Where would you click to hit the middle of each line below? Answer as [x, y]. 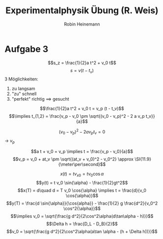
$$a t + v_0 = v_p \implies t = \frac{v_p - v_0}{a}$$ [82, 151]
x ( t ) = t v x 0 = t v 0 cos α [82, 174]
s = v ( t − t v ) [82, 71]
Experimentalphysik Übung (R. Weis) [82, 11]
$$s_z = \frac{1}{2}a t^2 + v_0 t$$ [82, 63]
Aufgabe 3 [27, 49]
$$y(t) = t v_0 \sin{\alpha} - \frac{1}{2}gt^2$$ [82, 183]
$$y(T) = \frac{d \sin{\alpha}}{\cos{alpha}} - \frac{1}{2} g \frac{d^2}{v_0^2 [82, 203]
